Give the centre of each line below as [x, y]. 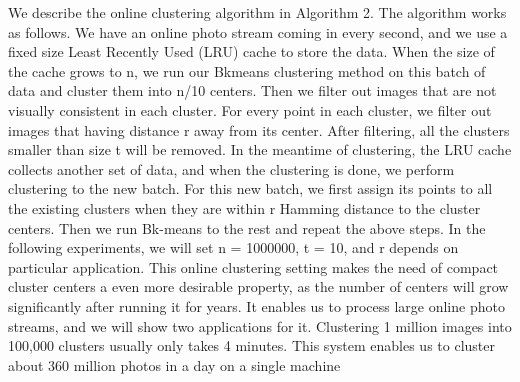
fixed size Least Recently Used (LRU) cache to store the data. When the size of [251, 51]
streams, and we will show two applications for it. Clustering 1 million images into [260, 325]
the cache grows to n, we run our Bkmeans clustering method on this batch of [247, 70]
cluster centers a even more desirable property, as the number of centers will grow [258, 286]
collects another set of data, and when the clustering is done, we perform [231, 168]
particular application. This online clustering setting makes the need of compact [253, 266]
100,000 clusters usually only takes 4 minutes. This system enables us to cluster [251, 345]
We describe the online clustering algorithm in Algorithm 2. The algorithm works [257, 12]
